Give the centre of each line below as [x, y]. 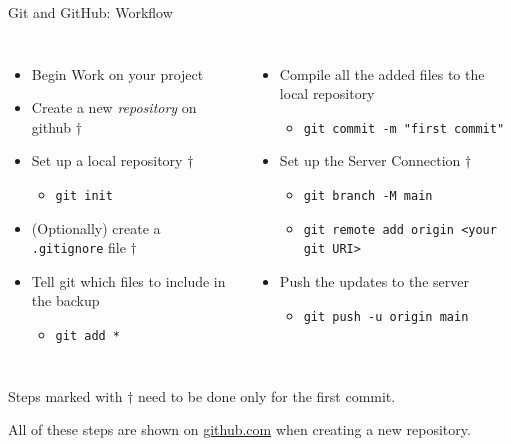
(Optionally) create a [96, 227]
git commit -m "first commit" [404, 128]
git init [84, 195]
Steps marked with [65, 395]
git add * [88, 336]
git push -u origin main [386, 316]
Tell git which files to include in [128, 280]
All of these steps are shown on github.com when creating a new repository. [239, 429]
